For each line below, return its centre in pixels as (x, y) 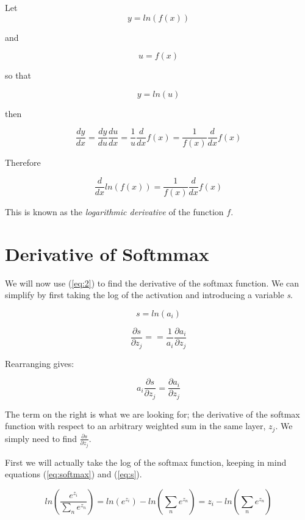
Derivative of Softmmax (107, 253)
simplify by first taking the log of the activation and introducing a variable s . (149, 295)
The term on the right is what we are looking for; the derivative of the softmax (152, 414)
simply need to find (41, 438)
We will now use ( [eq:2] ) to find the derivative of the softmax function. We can (152, 283)
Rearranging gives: (40, 363)
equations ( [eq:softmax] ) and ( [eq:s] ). (74, 474)
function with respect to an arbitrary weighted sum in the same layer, (135, 426)
